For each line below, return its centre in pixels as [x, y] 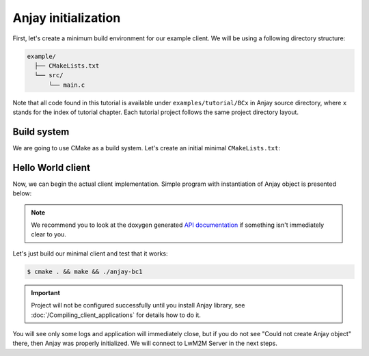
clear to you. [49, 234]
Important [46, 292]
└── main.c [67, 85]
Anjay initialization [67, 18]
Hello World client [51, 167]
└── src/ [49, 76]
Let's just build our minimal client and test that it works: [90, 254]
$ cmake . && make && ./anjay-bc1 [85, 271]
